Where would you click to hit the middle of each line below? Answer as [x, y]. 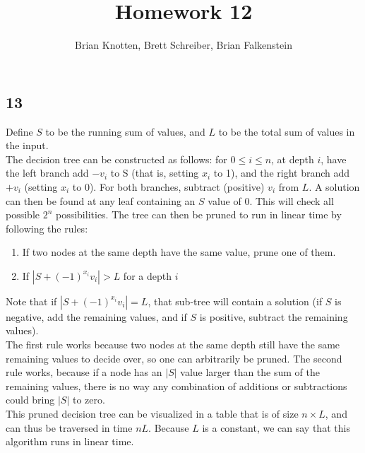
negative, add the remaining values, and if [96, 316]
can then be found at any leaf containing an [101, 200]
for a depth [147, 275]
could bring [30, 400]
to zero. [89, 400]
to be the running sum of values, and [125, 131]
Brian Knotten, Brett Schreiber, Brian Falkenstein [184, 45]
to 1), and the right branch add [282, 173]
